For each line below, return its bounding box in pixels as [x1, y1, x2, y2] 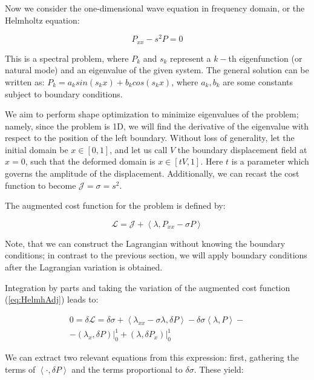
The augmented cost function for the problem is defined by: [5, 199, 226, 212]
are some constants [223, 75, 293, 88]
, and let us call [110, 143, 168, 156]
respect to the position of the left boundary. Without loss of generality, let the [5, 131, 295, 144]
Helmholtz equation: [5, 13, 80, 26]
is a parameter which [231, 155, 309, 168]
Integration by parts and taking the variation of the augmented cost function [5, 281, 290, 293]
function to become [5, 179, 76, 191]
